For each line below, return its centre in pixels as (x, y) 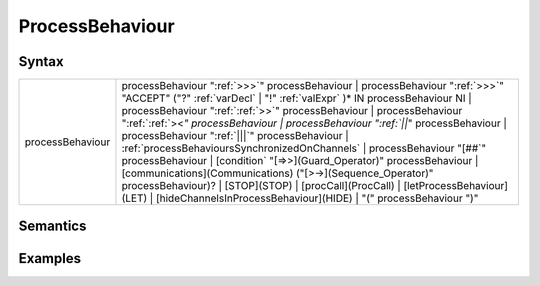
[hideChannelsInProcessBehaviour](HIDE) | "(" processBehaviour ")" (317, 198)
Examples (50, 258)
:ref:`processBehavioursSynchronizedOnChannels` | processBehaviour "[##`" (304, 148)
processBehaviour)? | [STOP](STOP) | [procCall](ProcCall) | (261, 186)
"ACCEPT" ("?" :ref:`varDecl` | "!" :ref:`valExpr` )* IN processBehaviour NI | (296, 98)
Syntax (41, 61)
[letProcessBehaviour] (456, 186)
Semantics (52, 226)
